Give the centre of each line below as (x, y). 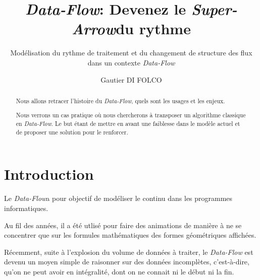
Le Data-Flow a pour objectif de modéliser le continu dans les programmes (118, 198)
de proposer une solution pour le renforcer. (72, 132)
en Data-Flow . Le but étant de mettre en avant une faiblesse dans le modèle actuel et (128, 124)
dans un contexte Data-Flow (131, 62)
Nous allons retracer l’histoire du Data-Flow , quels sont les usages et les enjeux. (120, 100)
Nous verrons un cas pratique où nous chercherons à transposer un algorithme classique (131, 115)
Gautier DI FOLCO (131, 79)
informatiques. (26, 208)
